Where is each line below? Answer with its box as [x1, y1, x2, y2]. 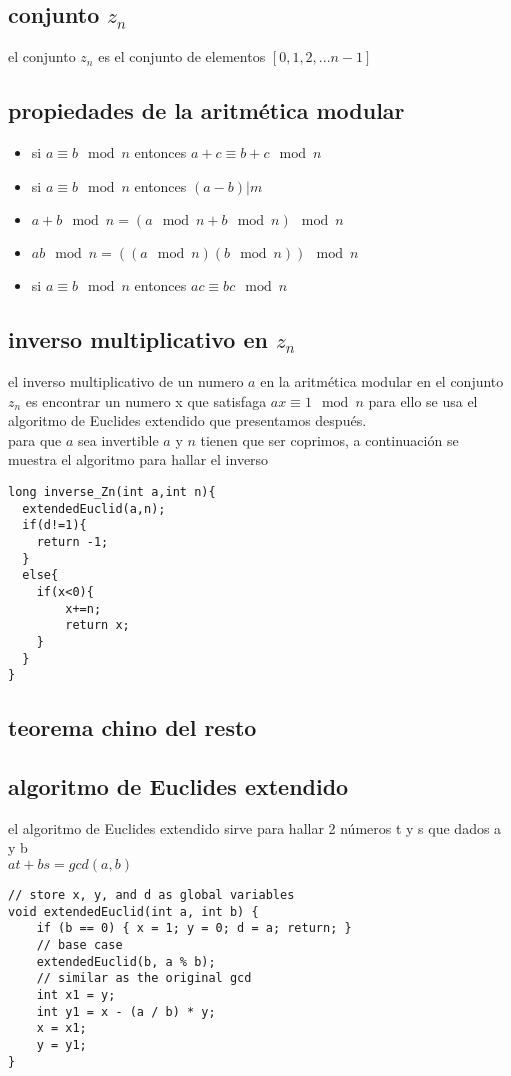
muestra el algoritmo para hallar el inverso [8, 449, 269, 470]
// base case [36, 937, 123, 952]
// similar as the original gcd [36, 971, 252, 986]
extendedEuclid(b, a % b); [36, 954, 216, 969]
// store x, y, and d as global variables [8, 888, 295, 902]
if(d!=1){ [22, 518, 87, 533]
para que [8, 429, 62, 450]
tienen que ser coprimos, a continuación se [200, 429, 459, 450]
